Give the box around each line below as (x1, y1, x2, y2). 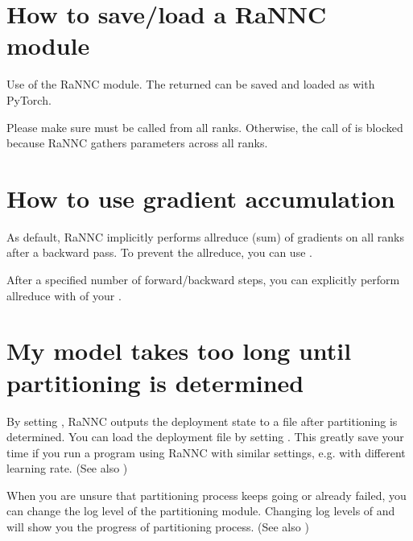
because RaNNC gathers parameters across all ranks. (6, 134, 268, 151)
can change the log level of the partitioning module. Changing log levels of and (6, 502, 395, 519)
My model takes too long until (6, 334, 352, 367)
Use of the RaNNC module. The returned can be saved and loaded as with (6, 76, 375, 93)
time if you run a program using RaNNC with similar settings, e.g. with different (6, 444, 406, 460)
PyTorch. (6, 91, 52, 108)
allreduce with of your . (6, 287, 122, 304)
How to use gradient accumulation (6, 181, 395, 214)
